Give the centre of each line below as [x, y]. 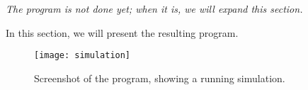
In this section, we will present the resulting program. [122, 32]
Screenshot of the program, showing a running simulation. [160, 78]
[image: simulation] [82, 56]
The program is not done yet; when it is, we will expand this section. [154, 9]
